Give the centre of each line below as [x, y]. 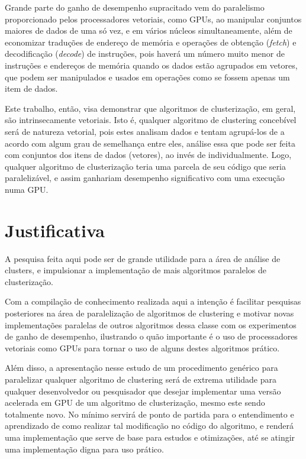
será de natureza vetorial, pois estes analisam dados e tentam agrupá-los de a [145, 131]
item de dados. [31, 88]
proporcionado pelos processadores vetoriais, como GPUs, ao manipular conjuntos [153, 19]
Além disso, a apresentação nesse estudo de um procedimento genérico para [141, 368]
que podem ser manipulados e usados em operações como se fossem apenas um [147, 77]
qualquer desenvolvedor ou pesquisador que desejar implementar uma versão [143, 391]
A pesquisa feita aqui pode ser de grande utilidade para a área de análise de [143, 258]
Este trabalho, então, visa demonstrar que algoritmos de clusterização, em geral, [150, 108]
